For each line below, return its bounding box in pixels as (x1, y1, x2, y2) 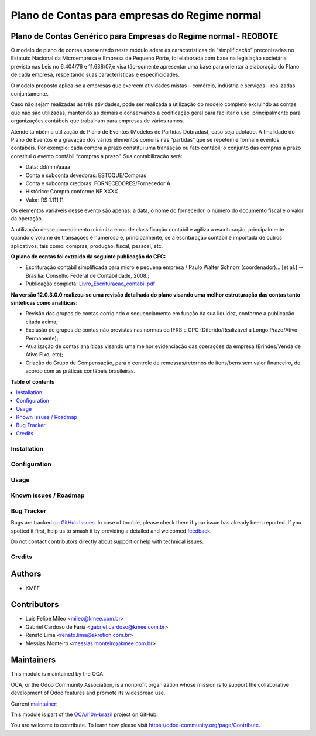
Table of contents (11, 378, 55, 385)
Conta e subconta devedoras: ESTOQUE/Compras (25, 172, 146, 179)
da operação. (11, 215, 43, 222)
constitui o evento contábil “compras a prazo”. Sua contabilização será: (11, 152, 183, 159)
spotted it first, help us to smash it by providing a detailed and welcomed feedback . (11, 527, 212, 534)
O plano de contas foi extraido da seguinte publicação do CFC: (11, 253, 166, 260)
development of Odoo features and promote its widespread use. (11, 689, 166, 697)
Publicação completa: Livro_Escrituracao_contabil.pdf (25, 280, 155, 287)
